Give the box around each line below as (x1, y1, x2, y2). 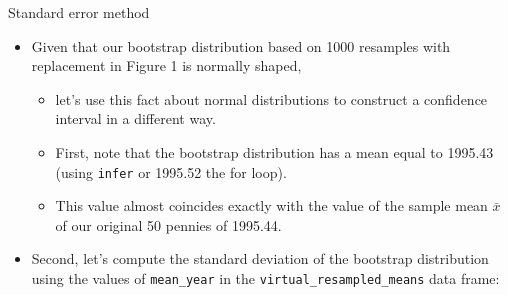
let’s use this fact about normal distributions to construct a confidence (55, 88, 488, 109)
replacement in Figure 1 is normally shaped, (31, 55, 302, 76)
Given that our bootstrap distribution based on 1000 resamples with (31, 35, 451, 56)
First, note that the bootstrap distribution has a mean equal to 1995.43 (55, 141, 494, 162)
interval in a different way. (55, 108, 216, 129)
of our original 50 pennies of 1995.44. (55, 214, 282, 235)
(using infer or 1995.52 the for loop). (55, 161, 287, 182)
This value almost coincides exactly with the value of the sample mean (55, 195, 488, 216)
